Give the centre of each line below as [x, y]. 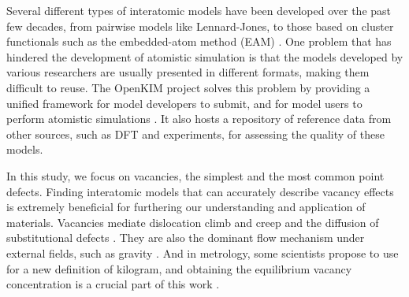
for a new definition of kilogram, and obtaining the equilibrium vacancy [179, 268]
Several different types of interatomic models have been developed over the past [199, 10]
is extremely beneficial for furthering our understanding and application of [186, 207]
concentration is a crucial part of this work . [113, 284]
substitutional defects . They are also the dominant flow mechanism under [186, 238]
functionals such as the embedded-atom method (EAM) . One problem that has [199, 41]
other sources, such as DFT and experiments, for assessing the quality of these [195, 134]
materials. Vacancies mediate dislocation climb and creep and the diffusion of [193, 222]
